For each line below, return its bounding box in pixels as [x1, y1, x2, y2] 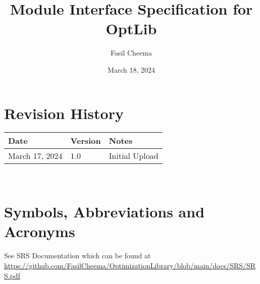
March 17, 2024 [8, 150, 63, 162]
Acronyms [4, 221, 75, 242]
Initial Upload [109, 150, 159, 162]
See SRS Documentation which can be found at [4, 250, 151, 261]
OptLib [106, 18, 157, 39]
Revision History [4, 102, 124, 123]
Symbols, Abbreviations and [4, 201, 205, 222]
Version [70, 135, 101, 147]
